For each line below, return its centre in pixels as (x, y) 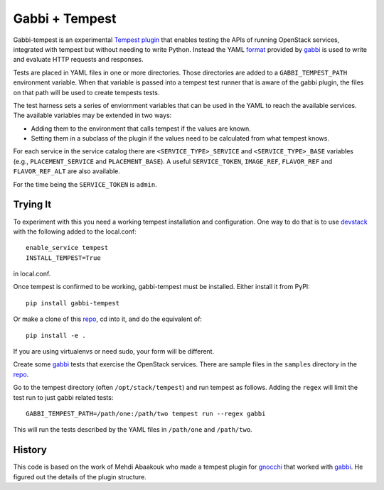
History (30, 450)
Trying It (32, 205)
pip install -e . (56, 335)
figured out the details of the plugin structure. (80, 477)
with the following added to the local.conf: (75, 232)
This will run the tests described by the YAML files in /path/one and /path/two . (133, 430)
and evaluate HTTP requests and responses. (78, 60)
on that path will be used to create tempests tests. (86, 92)
